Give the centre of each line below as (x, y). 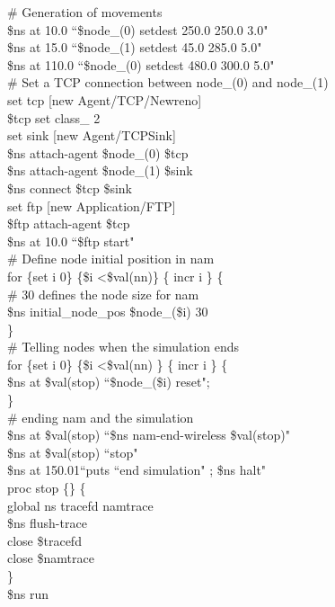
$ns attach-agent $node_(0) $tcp (98, 152)
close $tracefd (44, 540)
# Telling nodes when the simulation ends (123, 347)
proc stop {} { (47, 488)
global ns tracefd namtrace (80, 505)
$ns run (28, 593)
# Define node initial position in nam (111, 259)
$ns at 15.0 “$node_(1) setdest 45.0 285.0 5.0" (135, 47)
